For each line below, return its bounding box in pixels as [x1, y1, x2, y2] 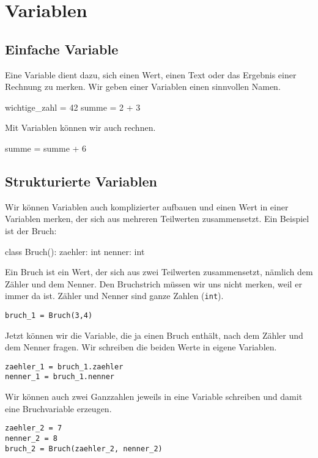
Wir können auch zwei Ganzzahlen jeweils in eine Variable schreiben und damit [5, 390, 303, 403]
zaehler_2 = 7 [5, 424, 62, 433]
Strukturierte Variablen [5, 171, 157, 190]
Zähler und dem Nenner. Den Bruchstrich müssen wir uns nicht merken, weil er [5, 277, 302, 290]
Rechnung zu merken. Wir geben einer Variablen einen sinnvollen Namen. [5, 80, 281, 93]
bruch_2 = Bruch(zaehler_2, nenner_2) [5, 444, 163, 453]
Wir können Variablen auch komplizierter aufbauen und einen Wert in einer [5, 200, 289, 213]
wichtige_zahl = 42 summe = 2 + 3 [5, 100, 141, 113]
